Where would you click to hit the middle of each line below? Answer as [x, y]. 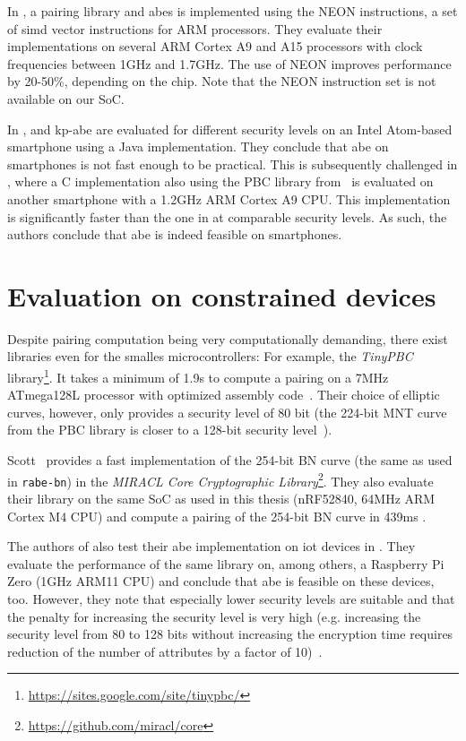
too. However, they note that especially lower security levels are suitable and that [231, 598]
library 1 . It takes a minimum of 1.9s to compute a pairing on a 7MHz [198, 376]
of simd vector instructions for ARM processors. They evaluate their [195, 28]
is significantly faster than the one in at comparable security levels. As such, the [227, 216]
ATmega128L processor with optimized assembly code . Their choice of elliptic [224, 395]
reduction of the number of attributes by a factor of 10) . [165, 651]
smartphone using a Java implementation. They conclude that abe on [198, 146]
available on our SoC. [66, 98]
